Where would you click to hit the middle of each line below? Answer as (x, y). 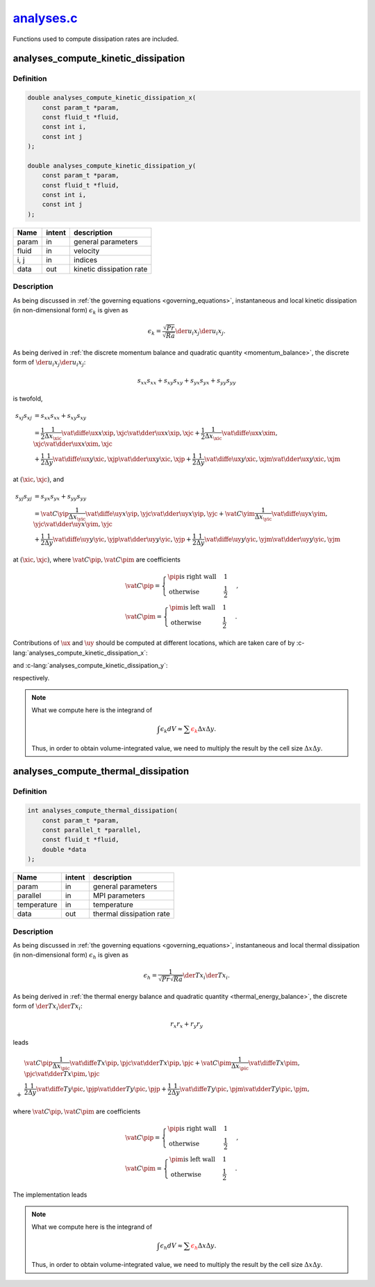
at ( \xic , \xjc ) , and (38, 479)
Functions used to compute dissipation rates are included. (96, 39)
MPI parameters (119, 895)
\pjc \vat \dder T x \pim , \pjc (62, 1074)
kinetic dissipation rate (111, 269)
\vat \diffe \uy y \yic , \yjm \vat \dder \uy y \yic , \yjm (273, 539)
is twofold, (28, 398)
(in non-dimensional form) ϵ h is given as (70, 956)
